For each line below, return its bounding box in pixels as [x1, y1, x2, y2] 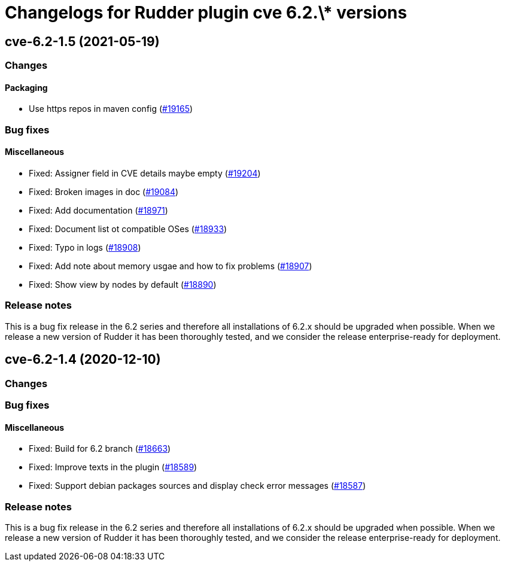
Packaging [5, 82, 48, 93]
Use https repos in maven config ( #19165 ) [29, 104, 193, 114]
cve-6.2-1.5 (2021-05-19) [5, 34, 160, 49]
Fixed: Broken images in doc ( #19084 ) [29, 186, 179, 197]
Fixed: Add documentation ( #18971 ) [29, 205, 168, 215]
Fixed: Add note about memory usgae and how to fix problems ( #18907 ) [29, 260, 312, 271]
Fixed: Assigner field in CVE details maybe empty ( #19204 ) [29, 168, 261, 178]
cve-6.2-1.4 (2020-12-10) [5, 352, 161, 367]
